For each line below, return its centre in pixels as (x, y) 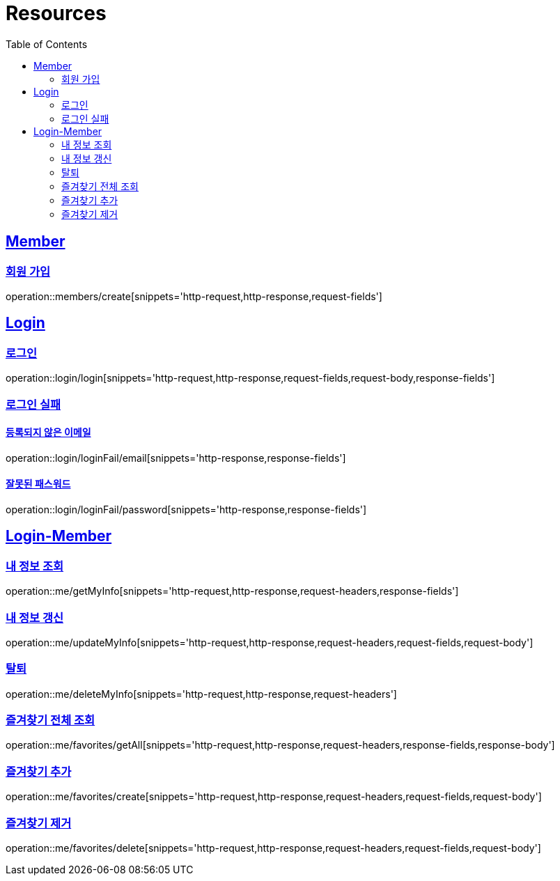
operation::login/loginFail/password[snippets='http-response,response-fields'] (186, 509)
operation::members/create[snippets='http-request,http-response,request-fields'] (194, 296)
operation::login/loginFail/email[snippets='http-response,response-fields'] (176, 458)
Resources (56, 13)
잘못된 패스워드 (38, 484)
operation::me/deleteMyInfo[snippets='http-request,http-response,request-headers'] (201, 694)
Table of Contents (47, 44)
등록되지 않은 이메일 (48, 432)
